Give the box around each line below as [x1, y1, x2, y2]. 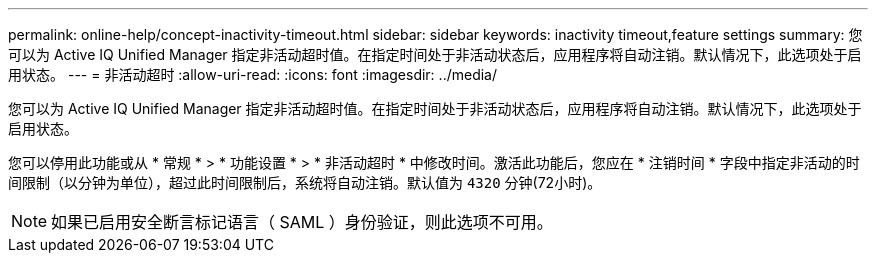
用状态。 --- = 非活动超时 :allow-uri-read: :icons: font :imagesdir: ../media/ [8, 66, 498, 83]
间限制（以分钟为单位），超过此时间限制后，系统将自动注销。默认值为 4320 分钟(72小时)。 [8, 174, 602, 191]
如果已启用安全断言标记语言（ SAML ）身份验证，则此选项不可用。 [51, 212, 553, 232]
